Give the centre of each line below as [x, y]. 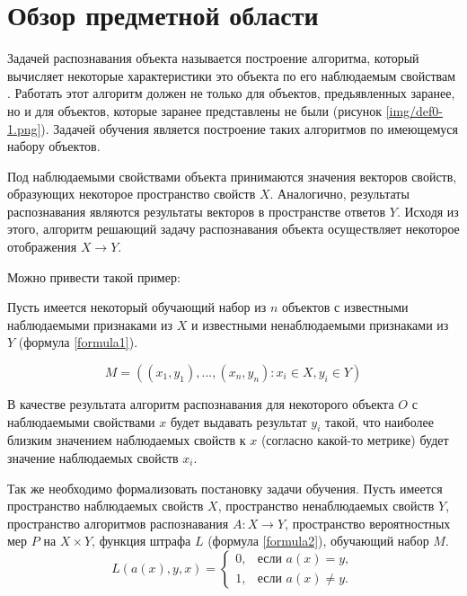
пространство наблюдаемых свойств [106, 506]
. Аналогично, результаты [339, 194]
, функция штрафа [141, 541]
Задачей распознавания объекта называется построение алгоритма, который [213, 58]
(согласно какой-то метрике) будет [355, 440]
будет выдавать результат [238, 421]
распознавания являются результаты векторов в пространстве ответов [197, 211]
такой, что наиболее [379, 421]
